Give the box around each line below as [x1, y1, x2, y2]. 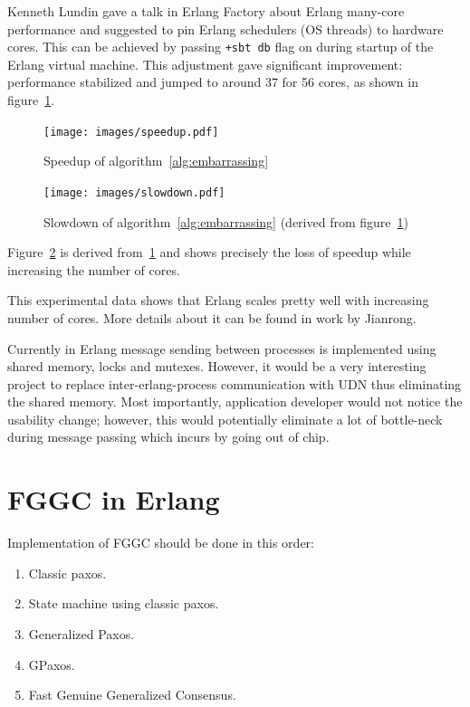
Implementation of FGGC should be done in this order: [7, 533, 314, 552]
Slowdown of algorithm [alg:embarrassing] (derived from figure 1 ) [43, 212, 408, 231]
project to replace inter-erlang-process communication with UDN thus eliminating [7, 374, 462, 393]
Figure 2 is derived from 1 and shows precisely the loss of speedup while [7, 243, 411, 262]
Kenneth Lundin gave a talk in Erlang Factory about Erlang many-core [7, 2, 405, 20]
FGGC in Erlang [7, 481, 220, 518]
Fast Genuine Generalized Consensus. [28, 685, 236, 704]
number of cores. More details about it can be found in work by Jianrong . [7, 308, 417, 327]
